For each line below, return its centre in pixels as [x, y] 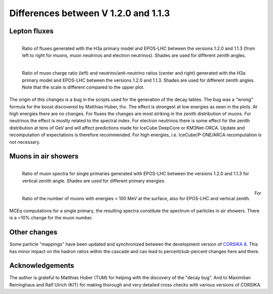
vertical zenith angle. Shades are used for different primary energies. [94, 181]
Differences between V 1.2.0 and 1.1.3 [90, 13]
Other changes [33, 232]
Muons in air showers [44, 156]
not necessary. [25, 142]
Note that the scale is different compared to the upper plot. [83, 87]
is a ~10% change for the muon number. [51, 218]
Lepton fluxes [32, 31]
